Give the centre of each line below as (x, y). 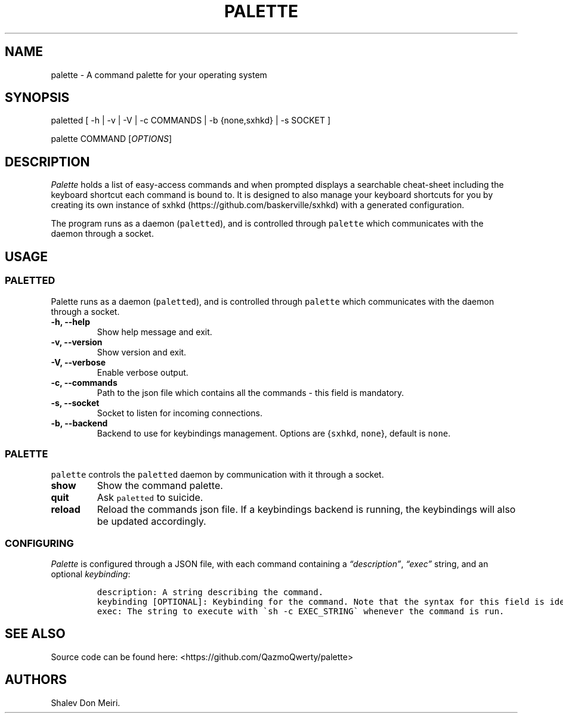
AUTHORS (36, 680)
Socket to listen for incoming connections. (180, 413)
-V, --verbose (78, 362)
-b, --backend (79, 423)
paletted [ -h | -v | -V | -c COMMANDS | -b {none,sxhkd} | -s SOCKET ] (191, 120)
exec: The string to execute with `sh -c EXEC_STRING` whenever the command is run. (301, 611)
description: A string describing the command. (210, 592)
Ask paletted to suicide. (150, 498)
